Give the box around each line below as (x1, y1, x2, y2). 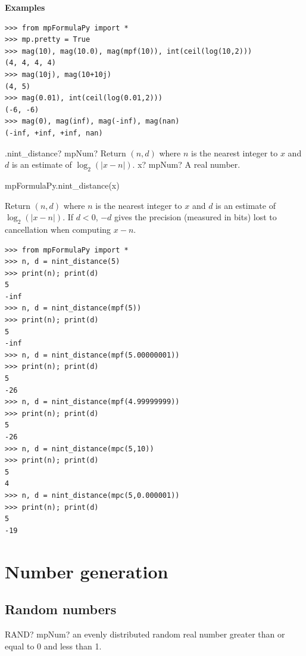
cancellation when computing (5, 223, 111, 235)
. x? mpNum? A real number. (132, 158, 241, 171)
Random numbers (5, 600, 117, 618)
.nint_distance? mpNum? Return (5, 146, 126, 159)
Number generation (5, 559, 168, 583)
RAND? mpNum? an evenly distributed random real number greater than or (5, 627, 285, 640)
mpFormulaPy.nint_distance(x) (5, 178, 120, 191)
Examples (5, 1, 45, 13)
